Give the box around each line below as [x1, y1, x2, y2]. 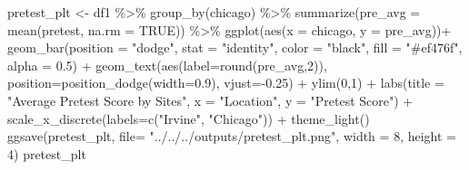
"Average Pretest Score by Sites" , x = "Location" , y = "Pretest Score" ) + [7, 90, 414, 109]
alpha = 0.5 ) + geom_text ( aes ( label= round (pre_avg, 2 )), [7, 55, 327, 74]
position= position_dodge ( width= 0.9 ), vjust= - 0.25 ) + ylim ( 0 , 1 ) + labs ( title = [7, 73, 444, 92]
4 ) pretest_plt [7, 144, 86, 163]
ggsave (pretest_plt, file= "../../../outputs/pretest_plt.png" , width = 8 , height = [7, 127, 456, 146]
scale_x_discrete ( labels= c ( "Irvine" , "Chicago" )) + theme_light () [7, 109, 370, 127]
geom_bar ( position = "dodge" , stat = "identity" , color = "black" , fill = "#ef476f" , [7, 38, 463, 57]
